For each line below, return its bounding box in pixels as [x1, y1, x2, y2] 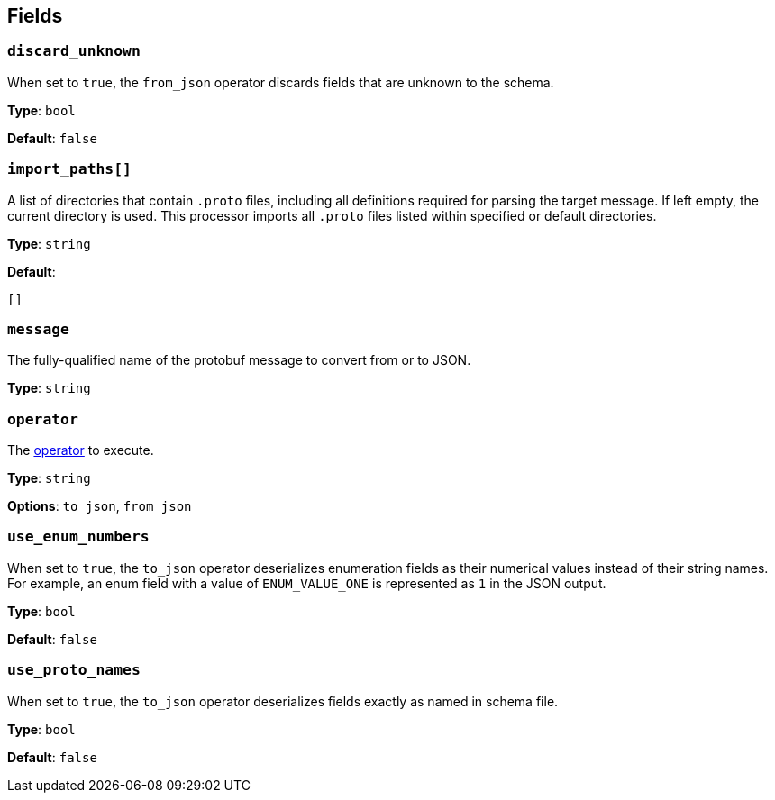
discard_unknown [7, 42, 141, 60]
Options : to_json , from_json [7, 498, 192, 514]
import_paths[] [7, 160, 132, 178]
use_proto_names [7, 661, 141, 679]
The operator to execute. [7, 442, 154, 459]
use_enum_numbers [7, 528, 150, 546]
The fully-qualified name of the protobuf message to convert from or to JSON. [7, 352, 471, 368]
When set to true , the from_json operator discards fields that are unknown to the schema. [7, 74, 554, 90]
